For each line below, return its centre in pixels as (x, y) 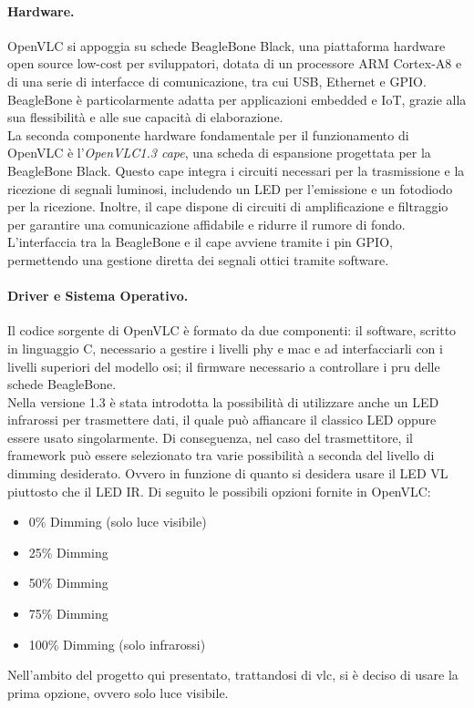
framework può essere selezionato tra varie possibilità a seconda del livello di (221, 455)
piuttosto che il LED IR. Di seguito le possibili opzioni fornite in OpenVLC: (219, 491)
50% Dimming (68, 583)
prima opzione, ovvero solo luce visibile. (118, 692)
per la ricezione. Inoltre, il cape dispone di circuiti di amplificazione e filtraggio (228, 206)
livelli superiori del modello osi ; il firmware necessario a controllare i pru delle (224, 366)
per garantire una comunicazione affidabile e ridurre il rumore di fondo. (206, 224)
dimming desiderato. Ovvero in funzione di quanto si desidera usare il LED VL (228, 473)
